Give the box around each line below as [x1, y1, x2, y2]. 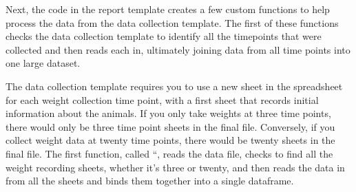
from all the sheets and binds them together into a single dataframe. [6, 173, 294, 188]
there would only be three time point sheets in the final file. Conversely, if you [6, 119, 335, 134]
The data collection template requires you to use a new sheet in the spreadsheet [6, 78, 343, 93]
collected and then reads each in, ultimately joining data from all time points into [6, 42, 350, 56]
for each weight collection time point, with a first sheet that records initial [6, 92, 319, 107]
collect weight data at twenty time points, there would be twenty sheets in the [6, 133, 335, 147]
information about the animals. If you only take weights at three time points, [6, 106, 331, 120]
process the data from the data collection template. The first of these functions [6, 15, 339, 30]
